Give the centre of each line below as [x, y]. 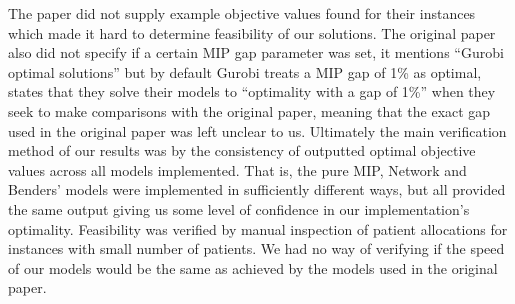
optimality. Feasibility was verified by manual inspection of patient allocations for [258, 228]
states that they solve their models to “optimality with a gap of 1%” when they [252, 91]
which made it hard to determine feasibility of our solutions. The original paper [252, 32]
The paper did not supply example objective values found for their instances [242, 13]
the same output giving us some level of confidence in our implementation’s [239, 208]
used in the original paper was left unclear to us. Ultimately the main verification [257, 130]
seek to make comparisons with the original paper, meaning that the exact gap [249, 110]
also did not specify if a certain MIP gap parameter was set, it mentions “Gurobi [256, 52]
